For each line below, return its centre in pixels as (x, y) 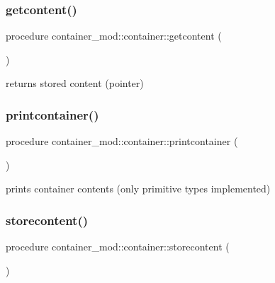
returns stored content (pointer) (75, 83)
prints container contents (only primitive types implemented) (138, 189)
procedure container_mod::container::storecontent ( (118, 247)
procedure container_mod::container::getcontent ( (114, 36)
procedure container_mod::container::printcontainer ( (122, 141)
